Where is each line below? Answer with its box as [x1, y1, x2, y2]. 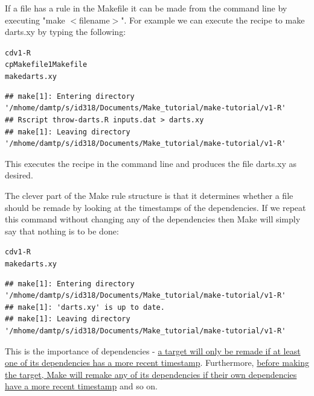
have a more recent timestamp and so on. [5, 380, 158, 392]
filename [79, 13, 110, 26]
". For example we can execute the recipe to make [121, 13, 305, 26]
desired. [5, 169, 33, 181]
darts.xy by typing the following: [5, 25, 126, 38]
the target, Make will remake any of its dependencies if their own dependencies [5, 368, 297, 380]
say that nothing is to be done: [5, 224, 119, 237]
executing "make [5, 13, 65, 26]
